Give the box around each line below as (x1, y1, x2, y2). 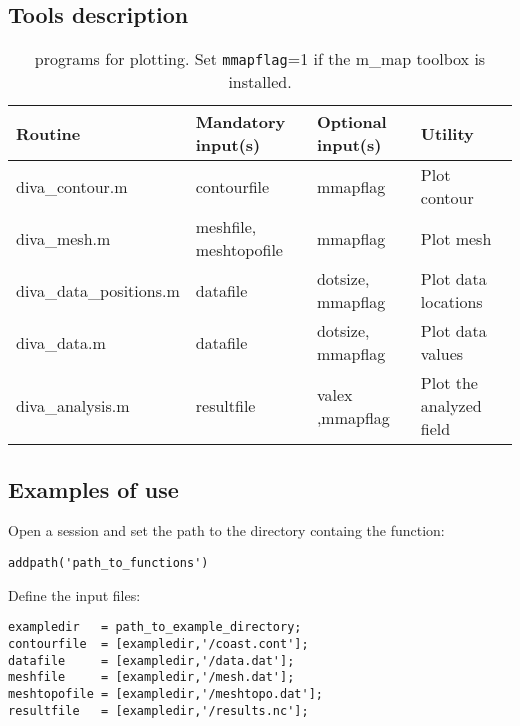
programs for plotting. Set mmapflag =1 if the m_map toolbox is (34, 47, 486, 71)
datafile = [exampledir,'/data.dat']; (8, 653, 295, 668)
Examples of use (8, 473, 179, 504)
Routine (16, 121, 81, 145)
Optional (316, 110, 387, 134)
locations (420, 290, 483, 314)
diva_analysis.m (16, 394, 130, 418)
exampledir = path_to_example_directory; (8, 620, 302, 635)
